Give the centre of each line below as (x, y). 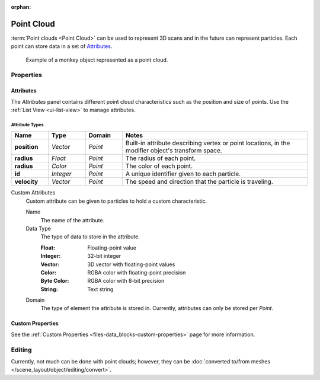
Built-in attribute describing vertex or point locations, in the (208, 143)
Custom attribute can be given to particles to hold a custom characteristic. (116, 201)
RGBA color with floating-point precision (137, 272)
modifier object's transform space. (174, 151)
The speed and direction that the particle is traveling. (199, 182)
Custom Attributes (33, 193)
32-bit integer (104, 256)
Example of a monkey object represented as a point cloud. (97, 60)
